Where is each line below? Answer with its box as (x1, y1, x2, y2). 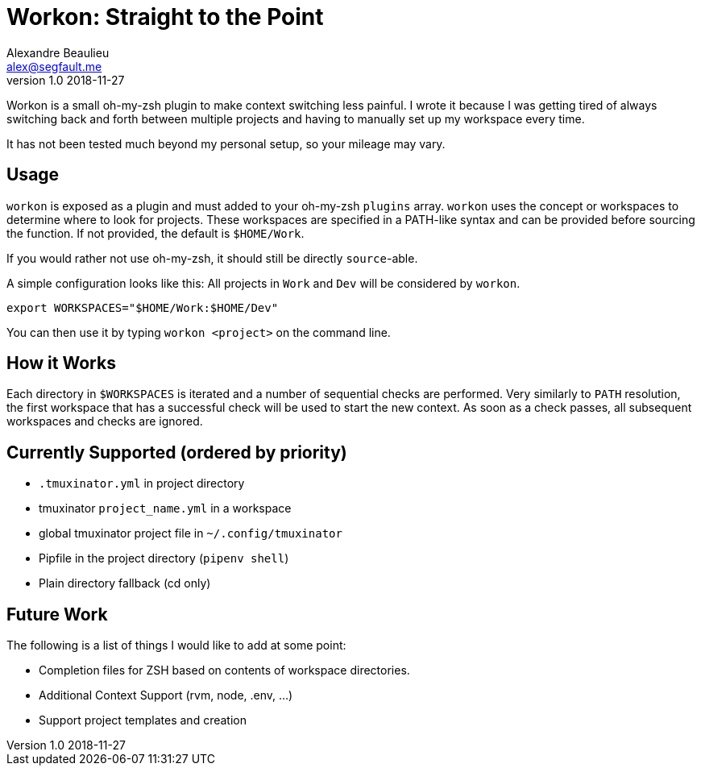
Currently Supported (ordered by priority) (6, 442, 347, 463)
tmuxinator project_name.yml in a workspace (39, 501, 292, 516)
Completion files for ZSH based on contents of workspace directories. (39, 663, 410, 678)
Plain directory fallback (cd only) (39, 576, 211, 591)
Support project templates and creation (39, 713, 247, 728)
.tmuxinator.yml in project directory (39, 476, 245, 491)
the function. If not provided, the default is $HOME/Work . (6, 226, 305, 240)
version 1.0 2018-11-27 (6, 73, 125, 87)
